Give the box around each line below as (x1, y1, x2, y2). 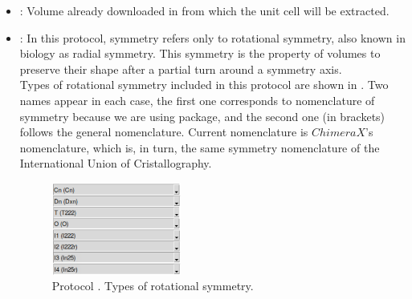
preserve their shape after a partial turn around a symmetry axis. (19, 60, 342, 77)
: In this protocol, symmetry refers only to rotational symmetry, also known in (19, 29, 406, 46)
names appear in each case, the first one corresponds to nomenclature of (19, 91, 375, 108)
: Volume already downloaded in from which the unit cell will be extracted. (19, 2, 390, 18)
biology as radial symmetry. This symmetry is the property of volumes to (19, 45, 381, 62)
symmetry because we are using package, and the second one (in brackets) (19, 107, 385, 124)
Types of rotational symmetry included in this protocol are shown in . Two (19, 76, 389, 93)
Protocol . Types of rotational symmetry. (51, 277, 254, 294)
